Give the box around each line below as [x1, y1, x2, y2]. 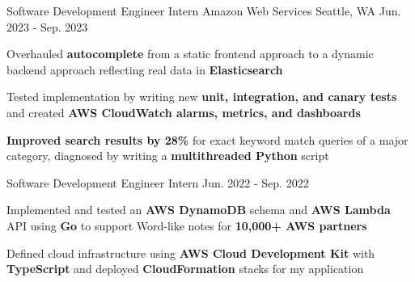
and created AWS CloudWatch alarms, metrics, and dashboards [6, 103, 361, 120]
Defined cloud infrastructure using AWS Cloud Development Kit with [6, 244, 375, 261]
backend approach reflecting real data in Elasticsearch [6, 61, 283, 78]
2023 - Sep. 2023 [6, 18, 88, 35]
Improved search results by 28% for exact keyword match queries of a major [6, 131, 409, 148]
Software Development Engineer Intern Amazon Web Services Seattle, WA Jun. [6, 2, 401, 19]
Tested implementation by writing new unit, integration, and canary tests [6, 88, 397, 105]
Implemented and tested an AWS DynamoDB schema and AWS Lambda [6, 201, 391, 218]
